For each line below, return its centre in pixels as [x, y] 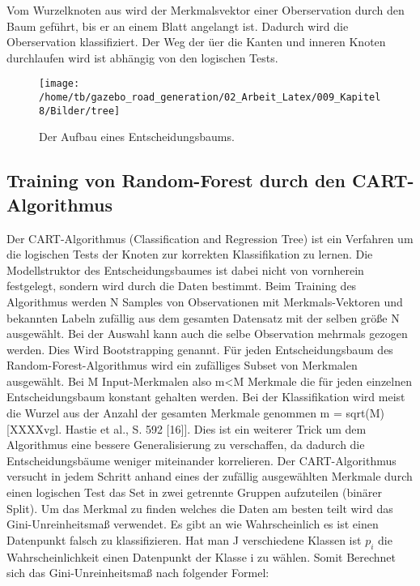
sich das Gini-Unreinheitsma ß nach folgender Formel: [138, 573]
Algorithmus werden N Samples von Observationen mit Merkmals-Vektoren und [205, 301]
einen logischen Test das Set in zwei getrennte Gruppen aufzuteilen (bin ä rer [195, 492]
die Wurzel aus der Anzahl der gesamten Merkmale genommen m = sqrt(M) [196, 413]
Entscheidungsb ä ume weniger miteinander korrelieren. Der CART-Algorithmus [202, 460]
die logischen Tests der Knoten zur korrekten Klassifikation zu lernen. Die [190, 254]
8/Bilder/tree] [80, 111]
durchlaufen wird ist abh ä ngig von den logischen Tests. [142, 57]
